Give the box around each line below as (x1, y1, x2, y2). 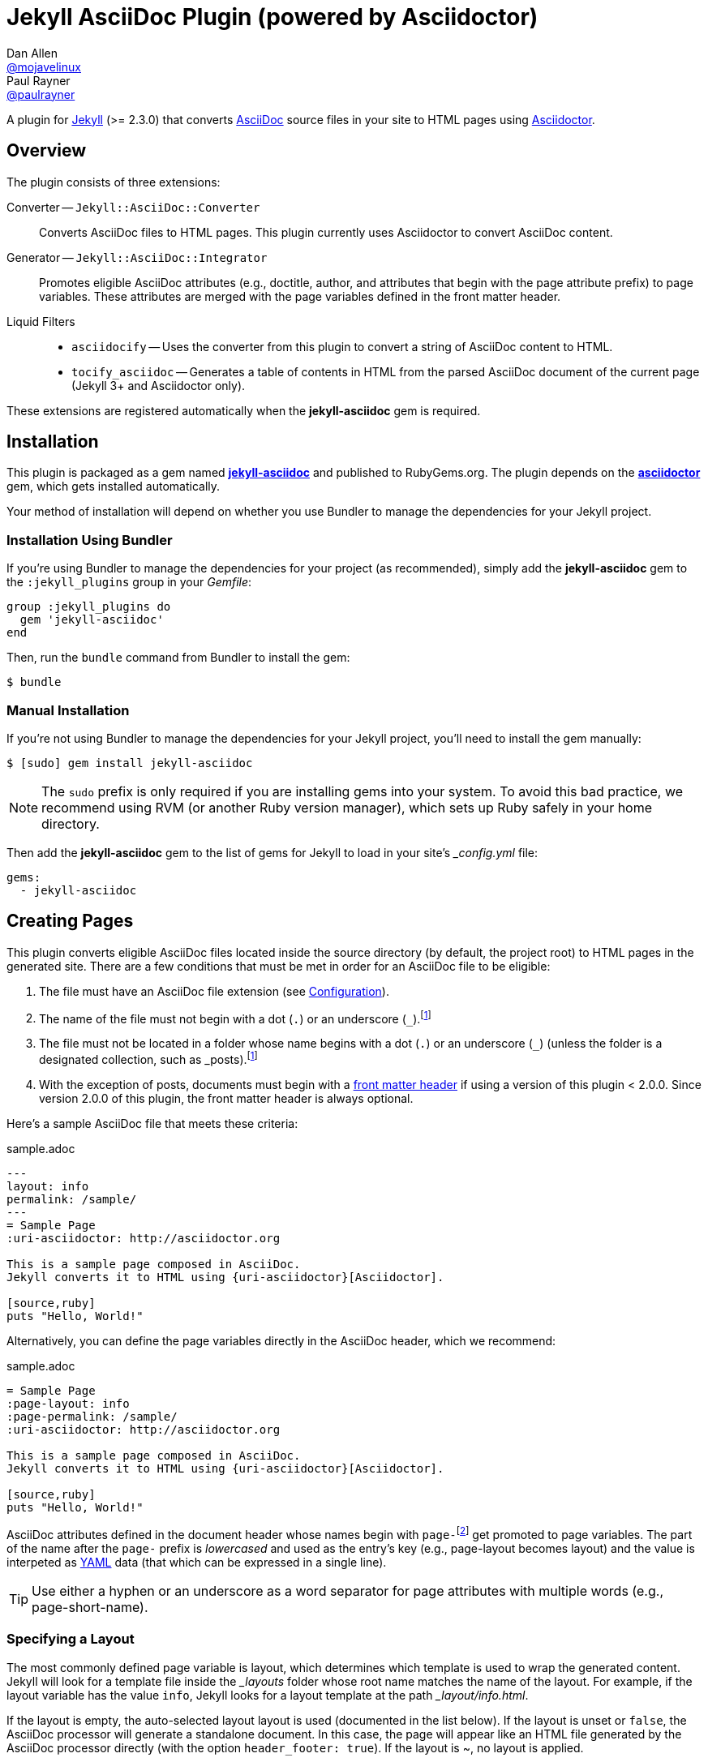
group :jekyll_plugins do (6, 600, 171, 614)
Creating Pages (6, 911, 134, 932)
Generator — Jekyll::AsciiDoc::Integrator (6, 250, 268, 264)
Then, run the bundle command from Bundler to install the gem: (6, 650, 350, 665)
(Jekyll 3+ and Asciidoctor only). (71, 378, 246, 392)
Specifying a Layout (6, 1631, 135, 1648)
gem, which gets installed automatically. (6, 479, 221, 494)
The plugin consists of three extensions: (6, 174, 221, 189)
